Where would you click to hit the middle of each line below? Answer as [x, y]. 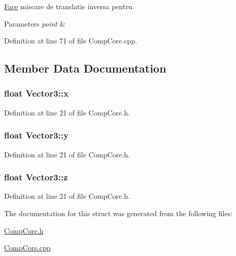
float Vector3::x [36, 93]
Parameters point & [35, 23]
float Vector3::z [36, 177]
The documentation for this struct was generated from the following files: [119, 213]
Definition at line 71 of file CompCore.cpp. [71, 41]
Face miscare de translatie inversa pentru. [69, 6]
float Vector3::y [36, 135]
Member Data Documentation [85, 68]
